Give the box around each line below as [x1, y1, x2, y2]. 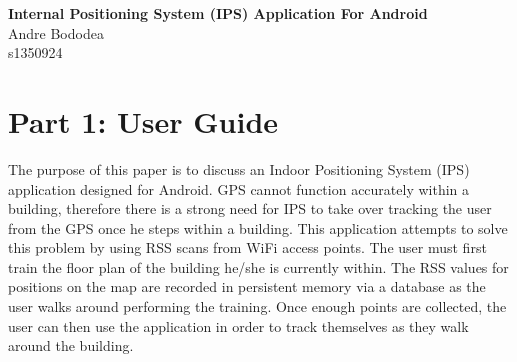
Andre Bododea [8, 22, 104, 43]
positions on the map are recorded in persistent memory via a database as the [8, 276, 486, 297]
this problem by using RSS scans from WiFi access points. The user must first [8, 237, 487, 258]
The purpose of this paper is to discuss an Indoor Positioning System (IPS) [8, 158, 470, 179]
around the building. [8, 335, 134, 356]
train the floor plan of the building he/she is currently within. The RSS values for [8, 256, 509, 277]
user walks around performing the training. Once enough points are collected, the [8, 296, 507, 317]
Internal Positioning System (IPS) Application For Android [8, 3, 428, 23]
